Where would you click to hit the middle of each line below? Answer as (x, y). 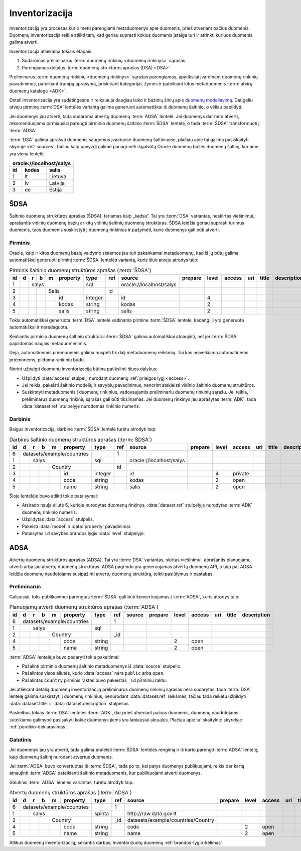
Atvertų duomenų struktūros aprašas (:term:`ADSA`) (71, 793)
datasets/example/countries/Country (171, 820)
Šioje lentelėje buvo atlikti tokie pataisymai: (54, 496)
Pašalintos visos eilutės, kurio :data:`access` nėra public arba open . (93, 673)
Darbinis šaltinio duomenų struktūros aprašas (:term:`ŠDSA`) (81, 440)
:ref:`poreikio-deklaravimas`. (39, 727)
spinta (102, 813)
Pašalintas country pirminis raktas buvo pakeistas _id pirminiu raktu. (95, 680)
